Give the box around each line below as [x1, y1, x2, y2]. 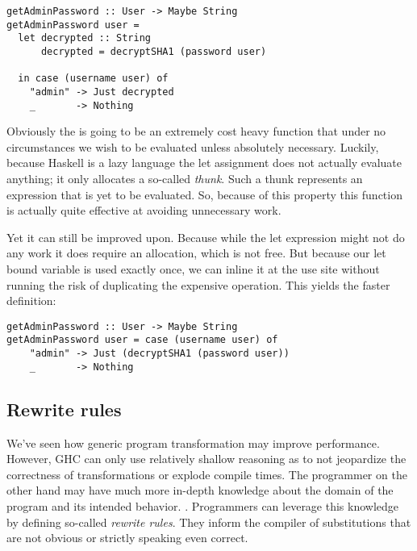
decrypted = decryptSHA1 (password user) [40, 45, 267, 57]
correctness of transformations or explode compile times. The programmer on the [6, 465, 407, 482]
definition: [6, 292, 56, 309]
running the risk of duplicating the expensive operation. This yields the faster [6, 276, 390, 293]
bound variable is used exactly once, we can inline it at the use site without [6, 261, 380, 277]
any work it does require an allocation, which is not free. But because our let [6, 244, 386, 261]
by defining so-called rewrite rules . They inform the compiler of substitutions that [6, 513, 411, 530]
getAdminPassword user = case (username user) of [6, 334, 278, 346]
